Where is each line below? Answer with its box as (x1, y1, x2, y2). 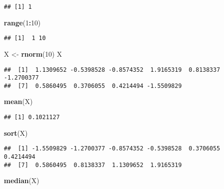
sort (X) (4, 127, 28, 138)
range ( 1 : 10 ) (4, 17, 41, 27)
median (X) (4, 175, 39, 186)
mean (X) (4, 96, 33, 106)
